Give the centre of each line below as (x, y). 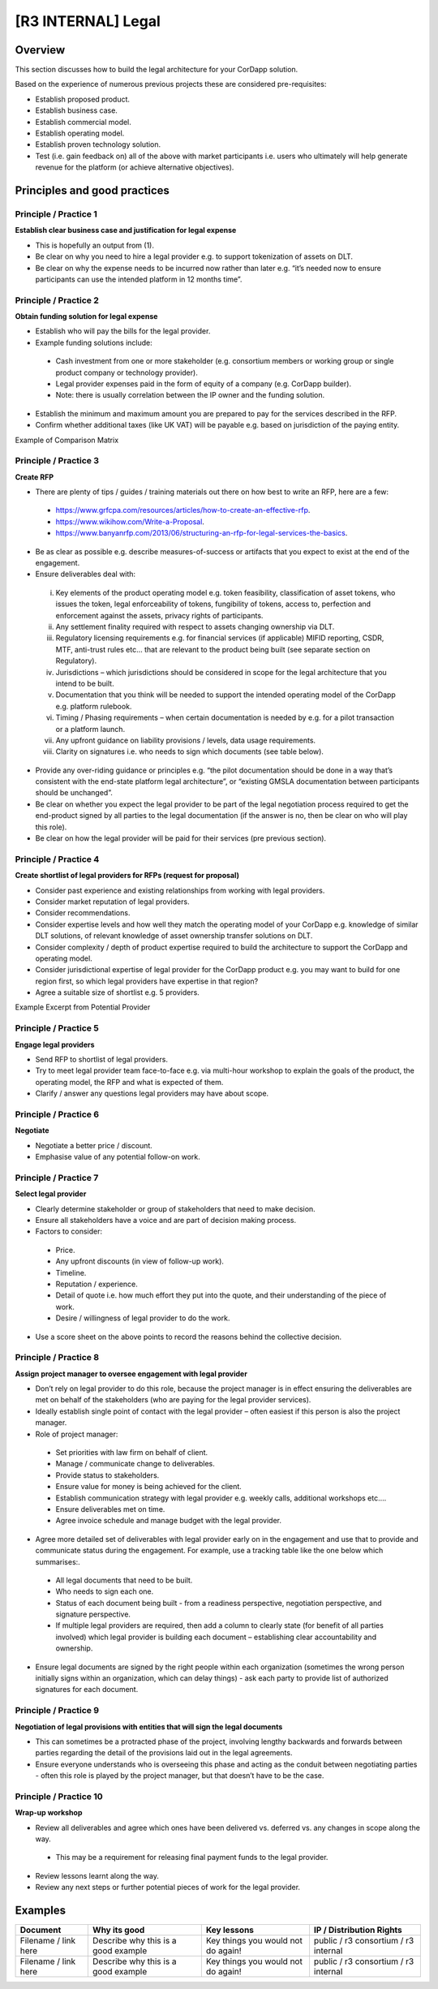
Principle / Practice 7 (57, 1177)
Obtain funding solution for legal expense (86, 316)
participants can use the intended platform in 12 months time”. (139, 279)
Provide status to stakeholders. (107, 1475)
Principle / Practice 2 (57, 300)
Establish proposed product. (82, 99)
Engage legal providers (55, 1044)
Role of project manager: (77, 1434)
